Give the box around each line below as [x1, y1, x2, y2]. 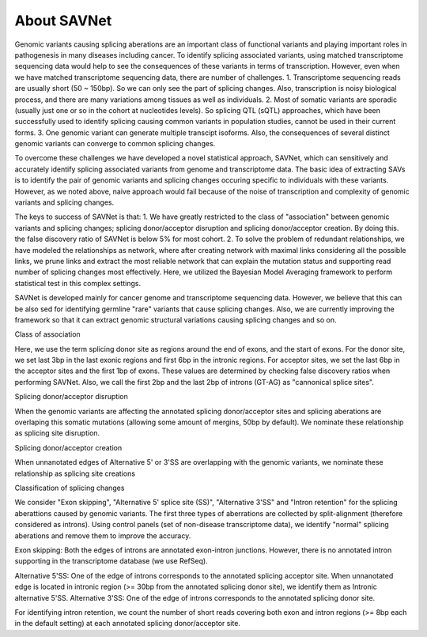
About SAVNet [14, 12, 112, 29]
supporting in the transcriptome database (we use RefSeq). [14, 556, 209, 566]
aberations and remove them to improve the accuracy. [14, 530, 191, 541]
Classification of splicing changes [14, 483, 125, 492]
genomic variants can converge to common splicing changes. [14, 139, 216, 149]
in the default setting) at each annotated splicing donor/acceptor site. [14, 619, 241, 628]
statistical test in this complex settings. [14, 278, 142, 288]
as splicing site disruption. [14, 428, 100, 438]
